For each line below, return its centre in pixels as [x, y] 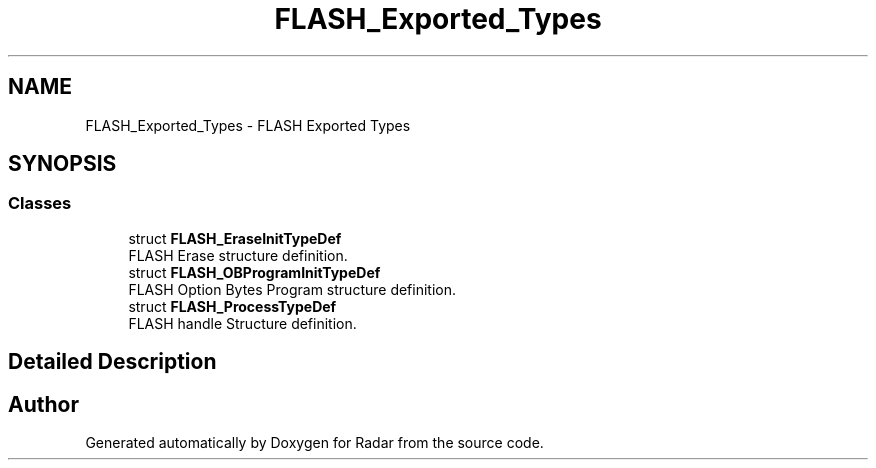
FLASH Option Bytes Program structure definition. [292, 289]
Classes [40, 203]
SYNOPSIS [62, 164]
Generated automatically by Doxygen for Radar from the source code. [314, 443]
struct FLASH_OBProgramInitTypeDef [254, 272]
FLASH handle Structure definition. [242, 323]
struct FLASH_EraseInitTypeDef [235, 238]
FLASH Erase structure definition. [238, 255]
